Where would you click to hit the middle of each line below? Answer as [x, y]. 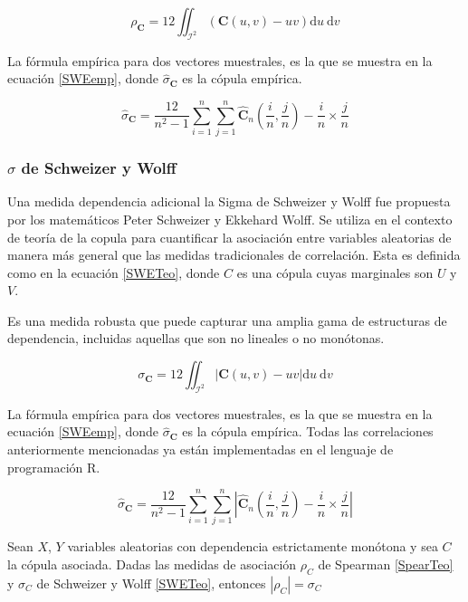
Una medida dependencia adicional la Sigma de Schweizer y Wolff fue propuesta [229, 201]
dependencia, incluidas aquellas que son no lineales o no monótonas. [196, 338]
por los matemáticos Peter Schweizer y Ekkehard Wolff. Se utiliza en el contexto [230, 219]
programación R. [54, 467]
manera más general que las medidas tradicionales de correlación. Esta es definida [234, 255]
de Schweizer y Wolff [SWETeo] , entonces [151, 583]
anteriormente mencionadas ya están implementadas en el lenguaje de [201, 449]
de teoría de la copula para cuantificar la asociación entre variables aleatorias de [229, 237]
